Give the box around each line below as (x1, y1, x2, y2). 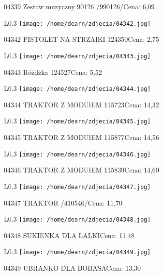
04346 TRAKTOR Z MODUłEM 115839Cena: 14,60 (4, 165, 159, 175)
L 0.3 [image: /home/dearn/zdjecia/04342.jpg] (4, 17, 151, 28)
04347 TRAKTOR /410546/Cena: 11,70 (4, 197, 122, 207)
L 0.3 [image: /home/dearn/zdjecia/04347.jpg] (4, 181, 151, 191)
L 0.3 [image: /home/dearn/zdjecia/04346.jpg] (4, 148, 151, 158)
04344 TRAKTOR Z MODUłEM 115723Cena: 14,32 (4, 99, 159, 109)
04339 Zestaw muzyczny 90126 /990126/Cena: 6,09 (4, 1, 155, 11)
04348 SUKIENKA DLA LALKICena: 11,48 (4, 230, 135, 240)
